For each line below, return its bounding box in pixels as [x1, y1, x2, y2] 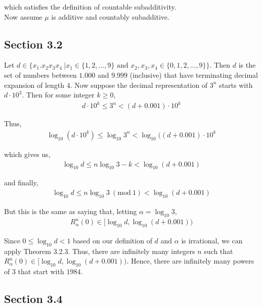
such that [204, 245, 233, 256]
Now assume [4, 11, 42, 22]
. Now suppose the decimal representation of [70, 79, 208, 90]
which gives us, [4, 148, 51, 159]
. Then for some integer [22, 89, 95, 100]
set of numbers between [4, 69, 77, 80]
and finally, [4, 177, 38, 188]
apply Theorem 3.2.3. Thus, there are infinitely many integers [4, 245, 195, 256]
